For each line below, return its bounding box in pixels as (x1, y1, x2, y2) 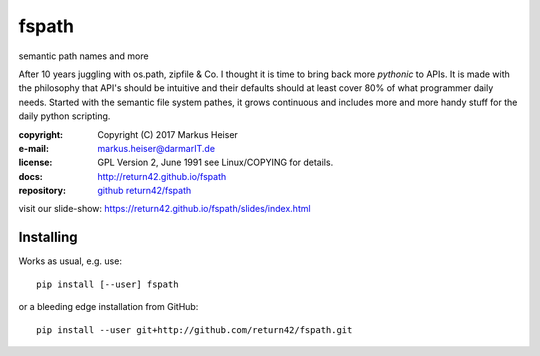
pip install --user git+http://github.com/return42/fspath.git (36, 324, 353, 335)
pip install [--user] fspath (36, 278, 179, 290)
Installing (18, 229, 79, 246)
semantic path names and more (18, 50, 149, 62)
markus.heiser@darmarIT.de (97, 142, 215, 154)
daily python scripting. (18, 110, 111, 122)
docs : (18, 170, 44, 182)
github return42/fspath (97, 185, 192, 197)
